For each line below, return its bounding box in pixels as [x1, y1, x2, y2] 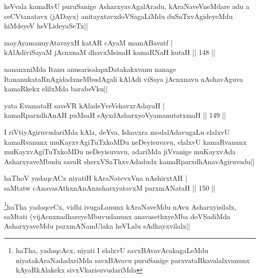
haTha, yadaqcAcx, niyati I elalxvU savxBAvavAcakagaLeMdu [15, 245, 208, 255]
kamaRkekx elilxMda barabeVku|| [4, 83, 108, 94]
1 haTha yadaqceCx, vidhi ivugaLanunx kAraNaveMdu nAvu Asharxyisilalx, [4, 200, 236, 212]
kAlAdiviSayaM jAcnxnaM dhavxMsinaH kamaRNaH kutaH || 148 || [4, 47, 215, 57]
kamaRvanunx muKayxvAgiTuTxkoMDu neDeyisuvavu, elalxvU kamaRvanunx [4, 136, 247, 147]
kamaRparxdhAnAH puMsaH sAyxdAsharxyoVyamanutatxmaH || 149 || [4, 110, 226, 120]
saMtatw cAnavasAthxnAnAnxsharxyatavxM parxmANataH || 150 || [4, 182, 215, 193]
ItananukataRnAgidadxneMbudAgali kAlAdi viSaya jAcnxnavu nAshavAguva [4, 73, 243, 84]
